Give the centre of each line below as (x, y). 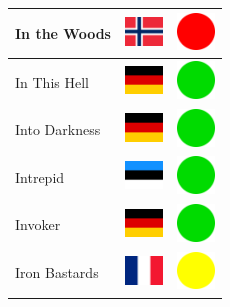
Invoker (38, 224)
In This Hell (52, 81)
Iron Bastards (57, 272)
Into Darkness (58, 129)
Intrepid (40, 176)
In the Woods (63, 32)
